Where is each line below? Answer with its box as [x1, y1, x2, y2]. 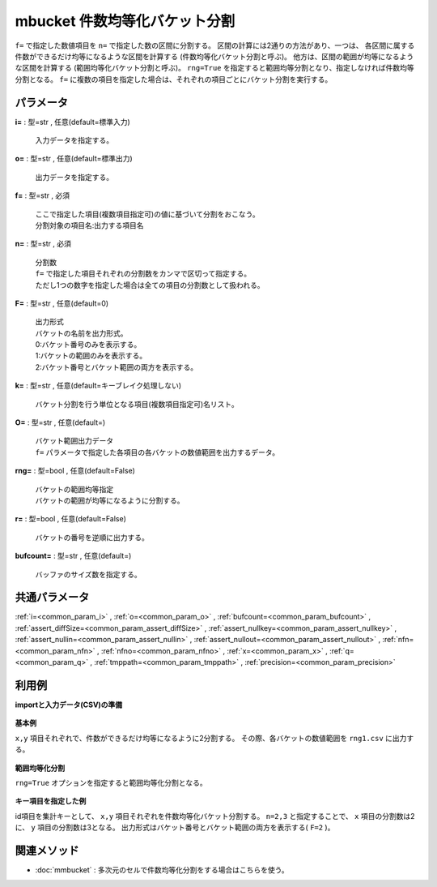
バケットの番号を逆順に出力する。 [35, 532, 149, 542]
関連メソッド [15, 843, 79, 857]
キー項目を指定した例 [15, 796, 87, 806]
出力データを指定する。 [35, 172, 113, 182]
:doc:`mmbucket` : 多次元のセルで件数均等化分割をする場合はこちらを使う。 [35, 864, 289, 875]
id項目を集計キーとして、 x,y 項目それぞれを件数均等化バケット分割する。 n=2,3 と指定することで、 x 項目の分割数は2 [15, 811, 415, 821]
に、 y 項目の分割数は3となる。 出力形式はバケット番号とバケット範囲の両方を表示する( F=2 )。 [15, 823, 335, 833]
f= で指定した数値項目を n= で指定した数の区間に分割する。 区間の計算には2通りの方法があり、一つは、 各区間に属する [15, 41, 415, 50]
